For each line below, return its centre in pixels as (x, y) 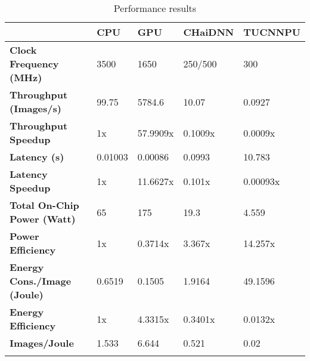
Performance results (155, 8)
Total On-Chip (44, 205)
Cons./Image (41, 281)
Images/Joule (42, 343)
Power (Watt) (43, 219)
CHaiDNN (209, 32)
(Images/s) (35, 108)
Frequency (34, 64)
